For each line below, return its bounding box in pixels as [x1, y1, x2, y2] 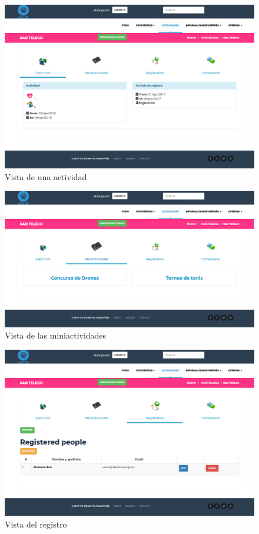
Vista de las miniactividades [5, 329, 107, 341]
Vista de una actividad [5, 170, 87, 183]
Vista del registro [5, 518, 67, 530]
